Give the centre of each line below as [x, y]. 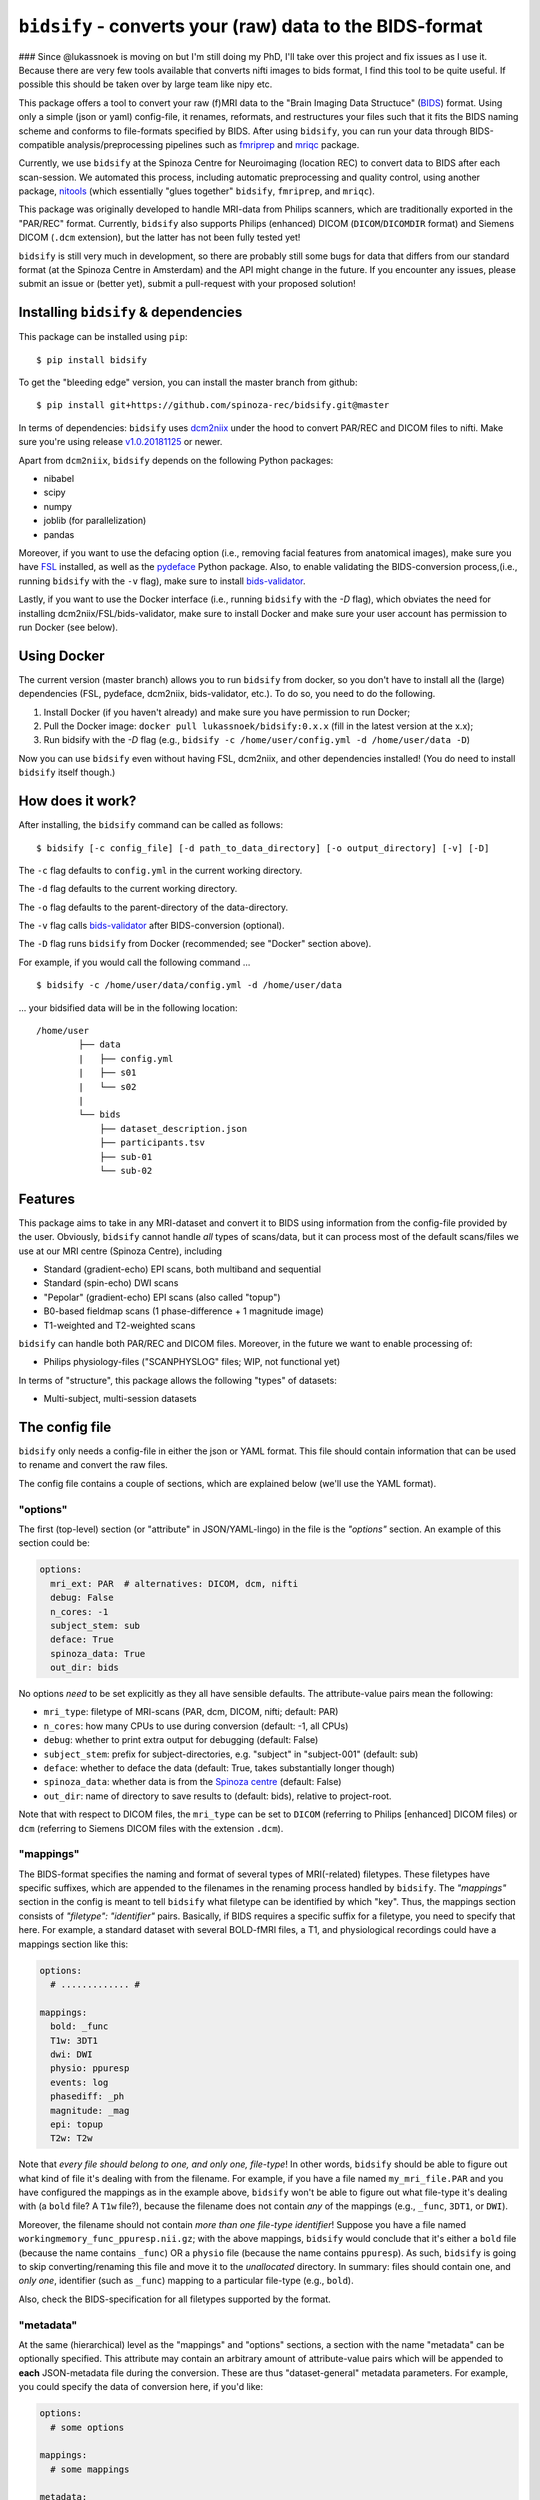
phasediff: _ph [87, 2096]
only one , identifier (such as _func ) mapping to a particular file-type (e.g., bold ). [186, 2281]
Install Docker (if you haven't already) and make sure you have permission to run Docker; [226, 712]
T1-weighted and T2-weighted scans [119, 1325]
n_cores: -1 [79, 1611]
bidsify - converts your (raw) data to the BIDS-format [251, 26]
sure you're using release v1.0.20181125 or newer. [120, 442]
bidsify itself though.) [67, 772]
